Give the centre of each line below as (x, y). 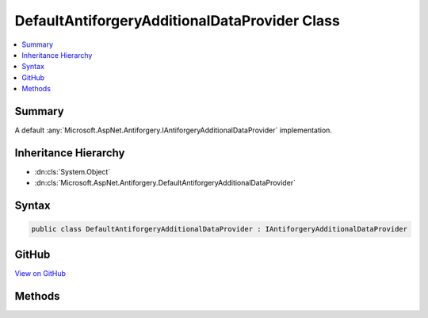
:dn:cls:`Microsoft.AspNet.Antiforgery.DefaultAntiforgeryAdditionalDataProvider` (165, 183)
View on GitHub (40, 273)
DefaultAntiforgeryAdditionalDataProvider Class (177, 21)
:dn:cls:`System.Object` (73, 171)
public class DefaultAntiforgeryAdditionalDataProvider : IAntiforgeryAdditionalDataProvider (220, 229)
